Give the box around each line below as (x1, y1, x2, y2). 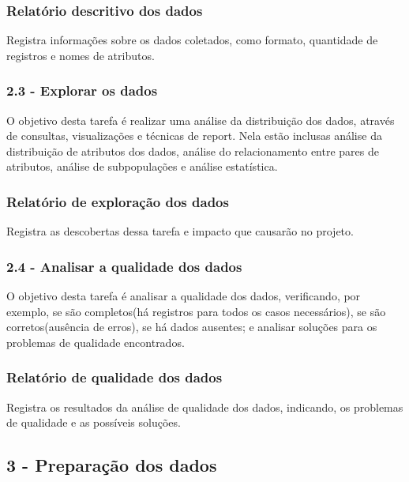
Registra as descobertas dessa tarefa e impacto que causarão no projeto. (6, 223, 354, 239)
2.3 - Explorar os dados (6, 81, 158, 100)
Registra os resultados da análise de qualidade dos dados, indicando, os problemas (6, 398, 403, 415)
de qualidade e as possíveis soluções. (6, 414, 181, 431)
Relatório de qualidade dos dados (6, 367, 223, 387)
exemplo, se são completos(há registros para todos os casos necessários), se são (6, 303, 386, 319)
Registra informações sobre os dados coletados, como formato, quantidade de (6, 32, 378, 48)
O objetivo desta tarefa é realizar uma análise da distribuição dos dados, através (6, 111, 395, 128)
